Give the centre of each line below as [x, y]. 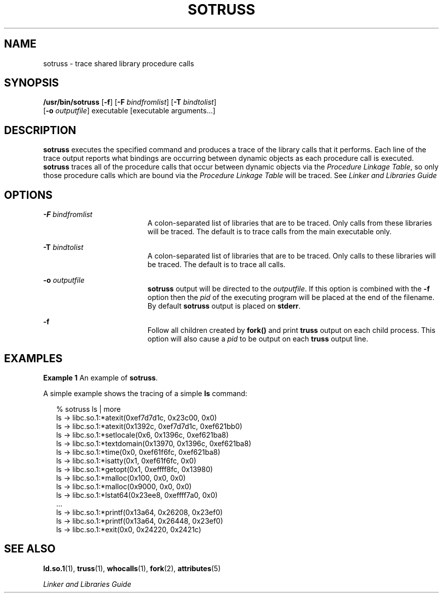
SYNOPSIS [32, 83]
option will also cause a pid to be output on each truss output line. [258, 339]
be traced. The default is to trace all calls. [216, 265]
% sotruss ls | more [88, 409]
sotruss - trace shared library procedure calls [119, 63]
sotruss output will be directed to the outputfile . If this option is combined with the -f [289, 289]
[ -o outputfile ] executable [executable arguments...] [129, 111]
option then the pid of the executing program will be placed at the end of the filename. [291, 297]
